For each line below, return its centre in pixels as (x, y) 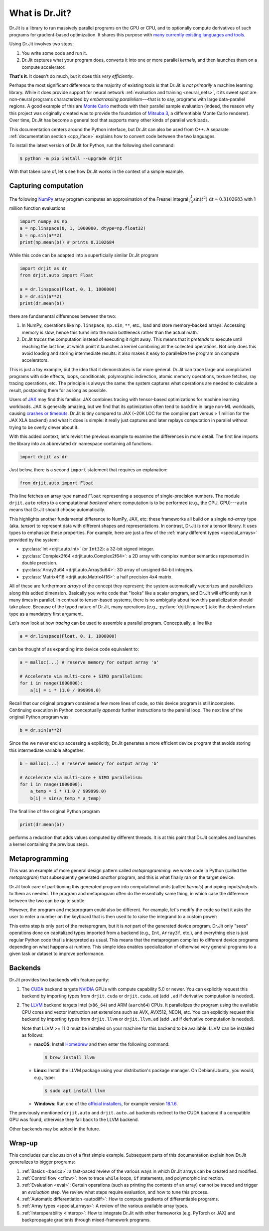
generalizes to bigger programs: (42, 1162)
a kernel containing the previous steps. (49, 844)
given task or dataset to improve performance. (57, 954)
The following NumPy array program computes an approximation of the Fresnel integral (99, 199)
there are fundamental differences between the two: (63, 316)
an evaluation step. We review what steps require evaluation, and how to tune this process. (115, 1192)
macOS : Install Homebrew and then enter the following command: (102, 1044)
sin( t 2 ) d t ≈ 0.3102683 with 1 (224, 199)
